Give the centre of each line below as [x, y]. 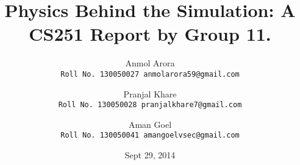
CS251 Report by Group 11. [150, 34]
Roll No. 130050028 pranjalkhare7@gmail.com [150, 105]
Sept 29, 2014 [150, 155]
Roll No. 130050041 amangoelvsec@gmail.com [150, 135]
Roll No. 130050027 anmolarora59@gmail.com [150, 74]
